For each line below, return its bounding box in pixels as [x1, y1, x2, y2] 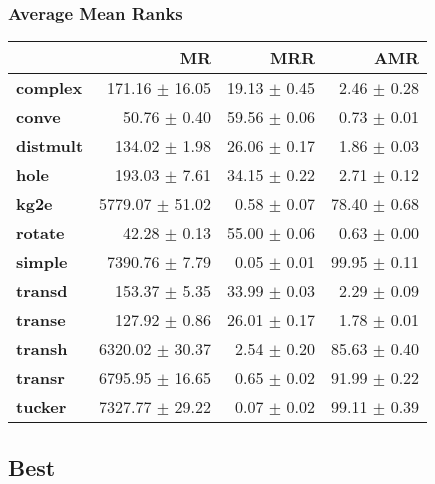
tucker [16, 395, 67, 419]
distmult [16, 134, 84, 158]
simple [16, 250, 68, 274]
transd [16, 279, 68, 303]
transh [16, 337, 68, 361]
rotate [16, 221, 65, 245]
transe [16, 308, 66, 332]
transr [16, 366, 65, 390]
